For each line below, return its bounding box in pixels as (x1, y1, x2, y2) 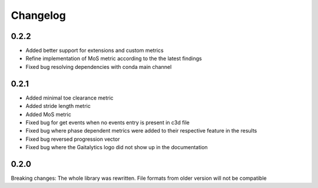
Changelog (11, 9, 66, 22)
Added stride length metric (25, 103, 91, 110)
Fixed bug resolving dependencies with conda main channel (25, 63, 172, 70)
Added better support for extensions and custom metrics (25, 47, 164, 54)
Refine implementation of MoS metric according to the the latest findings (25, 55, 203, 62)
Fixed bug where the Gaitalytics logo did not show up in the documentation (25, 144, 208, 151)
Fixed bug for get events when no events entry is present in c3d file (25, 118, 190, 126)
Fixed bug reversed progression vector (25, 136, 120, 143)
